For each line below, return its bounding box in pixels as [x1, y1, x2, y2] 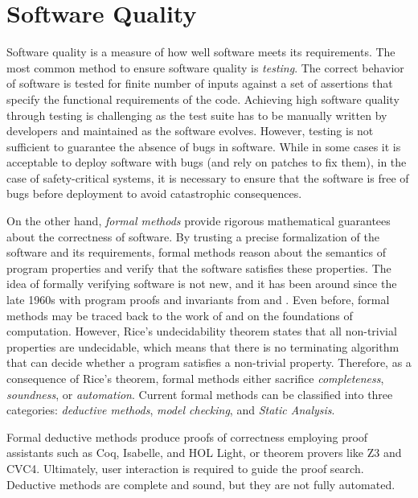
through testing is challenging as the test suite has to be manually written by [6, 106, 387, 123]
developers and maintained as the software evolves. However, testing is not [6, 122, 374, 139]
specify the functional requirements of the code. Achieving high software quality [6, 90, 400, 107]
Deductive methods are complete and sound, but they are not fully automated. [6, 475, 395, 492]
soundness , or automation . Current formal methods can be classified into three [6, 385, 393, 402]
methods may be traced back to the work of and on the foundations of [6, 307, 353, 323]
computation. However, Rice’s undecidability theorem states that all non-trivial [6, 323, 397, 340]
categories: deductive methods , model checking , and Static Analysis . [6, 401, 335, 418]
